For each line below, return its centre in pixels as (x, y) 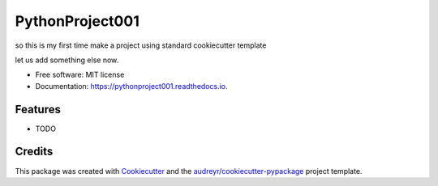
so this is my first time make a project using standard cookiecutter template (141, 45)
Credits (34, 152)
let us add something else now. (67, 60)
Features (38, 109)
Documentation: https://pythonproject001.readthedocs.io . (131, 86)
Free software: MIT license (80, 75)
